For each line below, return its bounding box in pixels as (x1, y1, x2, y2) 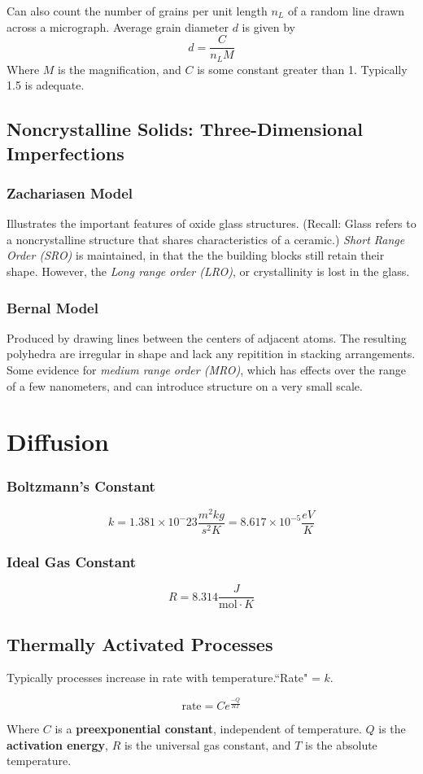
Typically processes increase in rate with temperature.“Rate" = (7, 669, 321, 686)
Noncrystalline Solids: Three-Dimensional (7, 116, 364, 142)
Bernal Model (7, 297, 98, 317)
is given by (242, 18, 296, 35)
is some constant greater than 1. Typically (197, 60, 408, 77)
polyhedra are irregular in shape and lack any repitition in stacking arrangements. (7, 345, 416, 362)
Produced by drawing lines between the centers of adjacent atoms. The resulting (7, 329, 407, 346)
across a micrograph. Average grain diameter (7, 18, 229, 35)
